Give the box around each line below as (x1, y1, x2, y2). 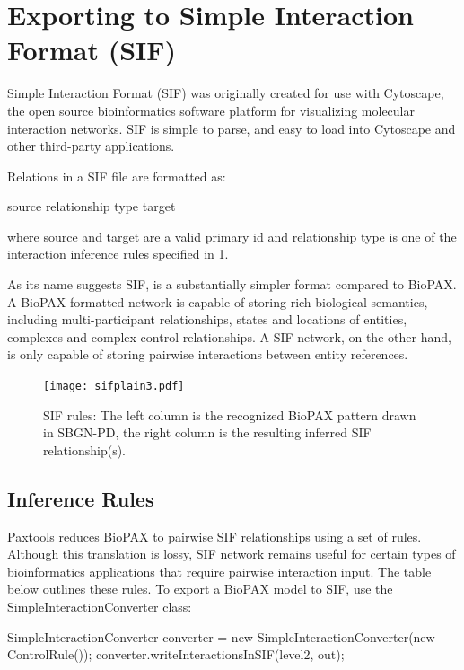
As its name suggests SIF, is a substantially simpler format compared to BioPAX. (7, 275, 457, 294)
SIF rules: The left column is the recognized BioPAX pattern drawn (43, 405, 416, 424)
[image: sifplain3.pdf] (43, 380, 185, 393)
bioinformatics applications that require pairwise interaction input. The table (7, 561, 432, 580)
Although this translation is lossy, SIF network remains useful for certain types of (7, 544, 456, 563)
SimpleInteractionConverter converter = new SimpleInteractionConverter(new (7, 627, 435, 646)
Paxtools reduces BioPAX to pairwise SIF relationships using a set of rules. (7, 526, 422, 545)
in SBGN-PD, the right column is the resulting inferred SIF (43, 423, 372, 442)
